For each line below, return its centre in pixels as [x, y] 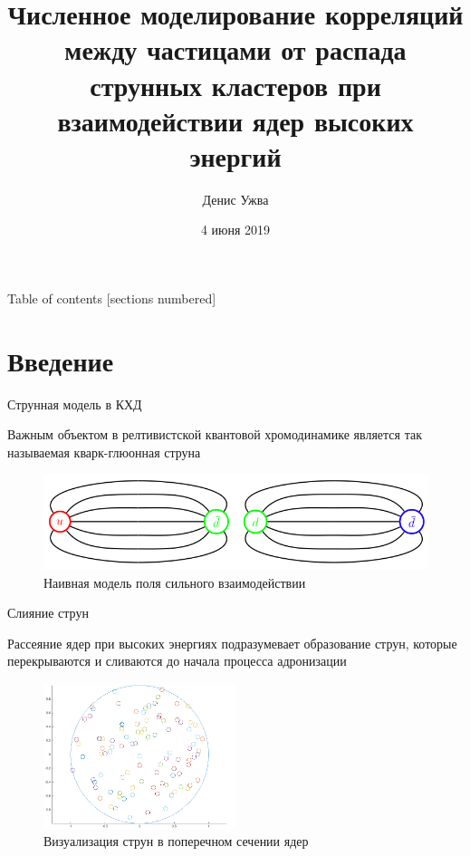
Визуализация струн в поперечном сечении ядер [176, 841]
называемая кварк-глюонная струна [104, 452]
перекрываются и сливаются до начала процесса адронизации [177, 661]
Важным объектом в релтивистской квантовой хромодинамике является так [215, 434]
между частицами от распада [235, 49]
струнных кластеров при [235, 85]
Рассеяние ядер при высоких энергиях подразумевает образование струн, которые [232, 643]
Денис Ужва [235, 199]
